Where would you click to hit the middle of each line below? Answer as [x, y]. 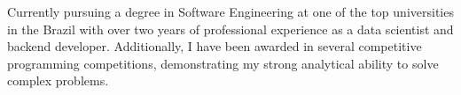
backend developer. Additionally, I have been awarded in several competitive [215, 46]
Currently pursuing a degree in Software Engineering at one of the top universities [230, 11]
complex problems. [58, 80]
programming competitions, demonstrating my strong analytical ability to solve [223, 63]
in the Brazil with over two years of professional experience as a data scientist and [230, 29]
